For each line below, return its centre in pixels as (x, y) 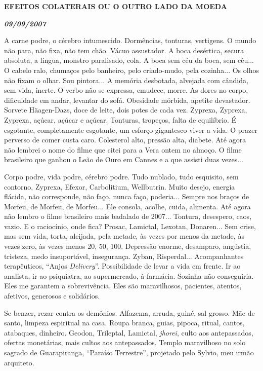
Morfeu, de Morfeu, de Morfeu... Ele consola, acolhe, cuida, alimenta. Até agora (127, 206)
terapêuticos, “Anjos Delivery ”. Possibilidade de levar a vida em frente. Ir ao (122, 266)
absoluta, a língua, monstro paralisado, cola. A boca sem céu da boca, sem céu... (129, 60)
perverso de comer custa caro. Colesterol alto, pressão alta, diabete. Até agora (125, 140)
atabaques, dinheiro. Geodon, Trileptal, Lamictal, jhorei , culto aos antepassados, (129, 332)
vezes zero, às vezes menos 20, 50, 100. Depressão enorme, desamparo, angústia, (128, 246)
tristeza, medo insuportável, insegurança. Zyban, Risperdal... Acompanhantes (124, 256)
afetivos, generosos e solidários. (52, 296)
